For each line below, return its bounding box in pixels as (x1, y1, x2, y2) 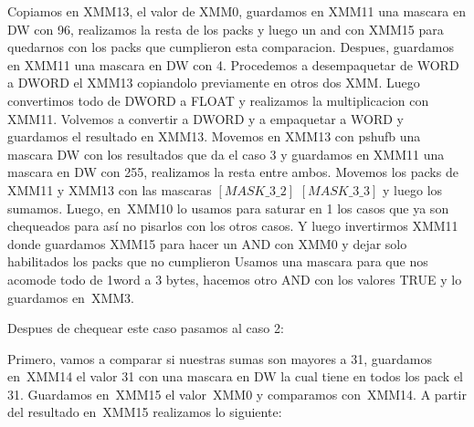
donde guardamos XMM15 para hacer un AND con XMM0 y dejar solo (7, 234, 407, 253)
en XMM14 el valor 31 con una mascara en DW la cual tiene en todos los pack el (7, 367, 463, 386)
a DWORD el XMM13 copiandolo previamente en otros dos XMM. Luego (7, 73, 420, 92)
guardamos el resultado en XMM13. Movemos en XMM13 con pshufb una (7, 127, 421, 146)
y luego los (383, 180, 443, 199)
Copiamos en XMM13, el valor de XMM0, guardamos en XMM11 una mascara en (7, 2, 466, 20)
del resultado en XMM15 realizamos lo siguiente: (7, 402, 282, 422)
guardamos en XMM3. (7, 287, 134, 307)
